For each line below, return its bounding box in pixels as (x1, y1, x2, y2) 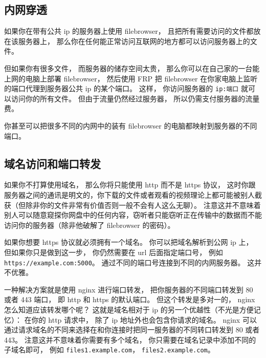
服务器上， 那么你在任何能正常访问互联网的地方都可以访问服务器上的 (18, 35, 250, 46)
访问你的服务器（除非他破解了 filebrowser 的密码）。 (4, 219, 175, 230)
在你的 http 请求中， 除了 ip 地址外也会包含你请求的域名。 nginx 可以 (24, 314, 257, 325)
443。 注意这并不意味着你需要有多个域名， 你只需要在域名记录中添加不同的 (4, 334, 256, 345)
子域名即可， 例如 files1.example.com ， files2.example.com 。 (4, 344, 215, 355)
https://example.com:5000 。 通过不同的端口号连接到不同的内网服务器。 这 (4, 257, 255, 267)
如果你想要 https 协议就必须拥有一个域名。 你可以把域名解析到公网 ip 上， (4, 237, 253, 247)
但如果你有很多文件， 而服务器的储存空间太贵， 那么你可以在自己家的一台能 (4, 62, 260, 73)
